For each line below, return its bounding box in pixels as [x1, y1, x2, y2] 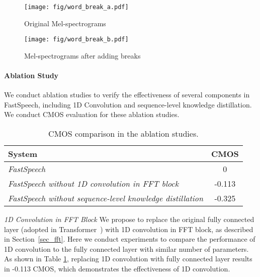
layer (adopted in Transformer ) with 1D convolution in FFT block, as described [4, 224, 253, 234]
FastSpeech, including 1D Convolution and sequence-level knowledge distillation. [4, 99, 252, 109]
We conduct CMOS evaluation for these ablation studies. [4, 109, 180, 120]
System [8, 148, 38, 160]
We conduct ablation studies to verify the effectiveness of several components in [4, 89, 250, 100]
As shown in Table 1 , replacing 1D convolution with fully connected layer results [4, 253, 252, 264]
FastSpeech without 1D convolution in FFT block [8, 178, 179, 190]
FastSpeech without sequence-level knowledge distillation [8, 192, 203, 204]
